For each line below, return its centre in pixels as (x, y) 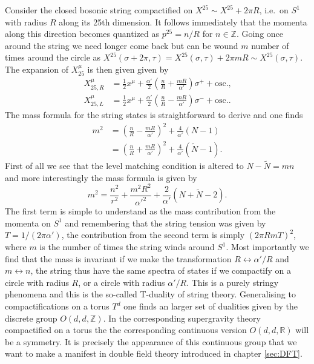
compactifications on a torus (57, 306)
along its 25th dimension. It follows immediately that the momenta (183, 22)
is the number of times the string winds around (127, 247)
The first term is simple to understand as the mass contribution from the (140, 211)
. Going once (260, 34)
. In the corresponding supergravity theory (182, 318)
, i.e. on (274, 10)
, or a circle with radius (122, 282)
